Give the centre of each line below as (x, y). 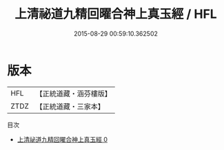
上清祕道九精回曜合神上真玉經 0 (62, 139)
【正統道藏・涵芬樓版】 (74, 94)
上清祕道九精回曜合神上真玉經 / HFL (116, 14)
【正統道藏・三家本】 (70, 106)
